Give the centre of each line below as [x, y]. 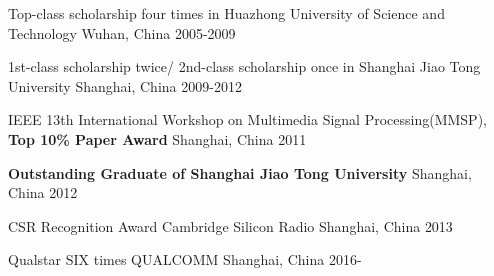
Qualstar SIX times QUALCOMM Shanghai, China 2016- [185, 259]
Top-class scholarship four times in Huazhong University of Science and [226, 13]
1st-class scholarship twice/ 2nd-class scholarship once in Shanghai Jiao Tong [244, 66]
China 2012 [43, 192]
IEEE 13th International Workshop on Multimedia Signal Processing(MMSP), [247, 119]
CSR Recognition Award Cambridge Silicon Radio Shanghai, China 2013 [230, 225]
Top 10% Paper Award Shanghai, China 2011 [157, 138]
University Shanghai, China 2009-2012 [125, 85]
